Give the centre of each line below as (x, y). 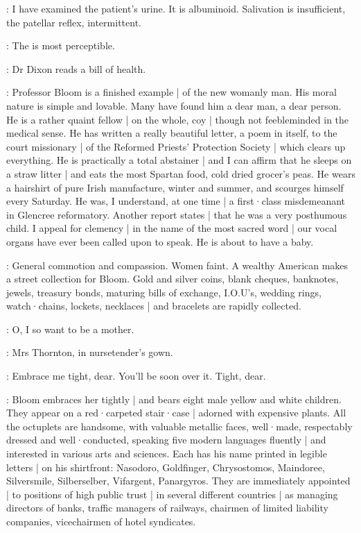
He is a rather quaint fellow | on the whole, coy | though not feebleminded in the (178, 119)
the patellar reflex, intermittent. (74, 22)
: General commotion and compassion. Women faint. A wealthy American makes (177, 265)
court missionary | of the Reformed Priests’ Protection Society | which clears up (176, 146)
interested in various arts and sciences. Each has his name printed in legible (167, 454)
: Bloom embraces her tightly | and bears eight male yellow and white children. (174, 399)
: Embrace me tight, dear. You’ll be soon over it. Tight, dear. (136, 376)
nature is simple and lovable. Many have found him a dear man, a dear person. (174, 105)
